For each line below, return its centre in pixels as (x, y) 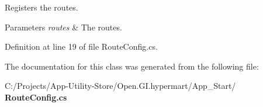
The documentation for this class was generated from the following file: (132, 66)
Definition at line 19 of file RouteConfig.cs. (81, 46)
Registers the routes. (41, 7)
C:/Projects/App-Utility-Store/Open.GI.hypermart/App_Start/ (120, 86)
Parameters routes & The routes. (63, 27)
